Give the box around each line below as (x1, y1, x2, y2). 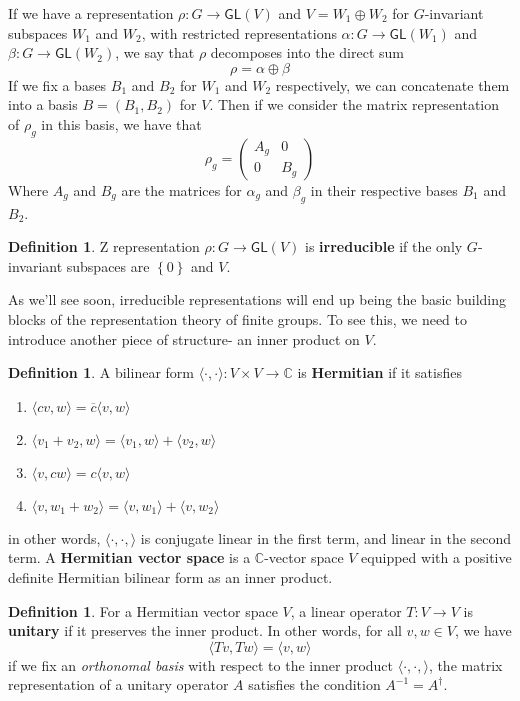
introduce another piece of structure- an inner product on (8, 328, 360, 349)
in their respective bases (310, 179, 458, 200)
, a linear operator (290, 600, 402, 621)
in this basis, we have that (41, 113, 202, 134)
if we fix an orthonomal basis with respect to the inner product (8, 654, 394, 675)
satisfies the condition (248, 674, 381, 695)
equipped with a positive (361, 547, 512, 568)
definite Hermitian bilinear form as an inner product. (8, 566, 333, 587)
